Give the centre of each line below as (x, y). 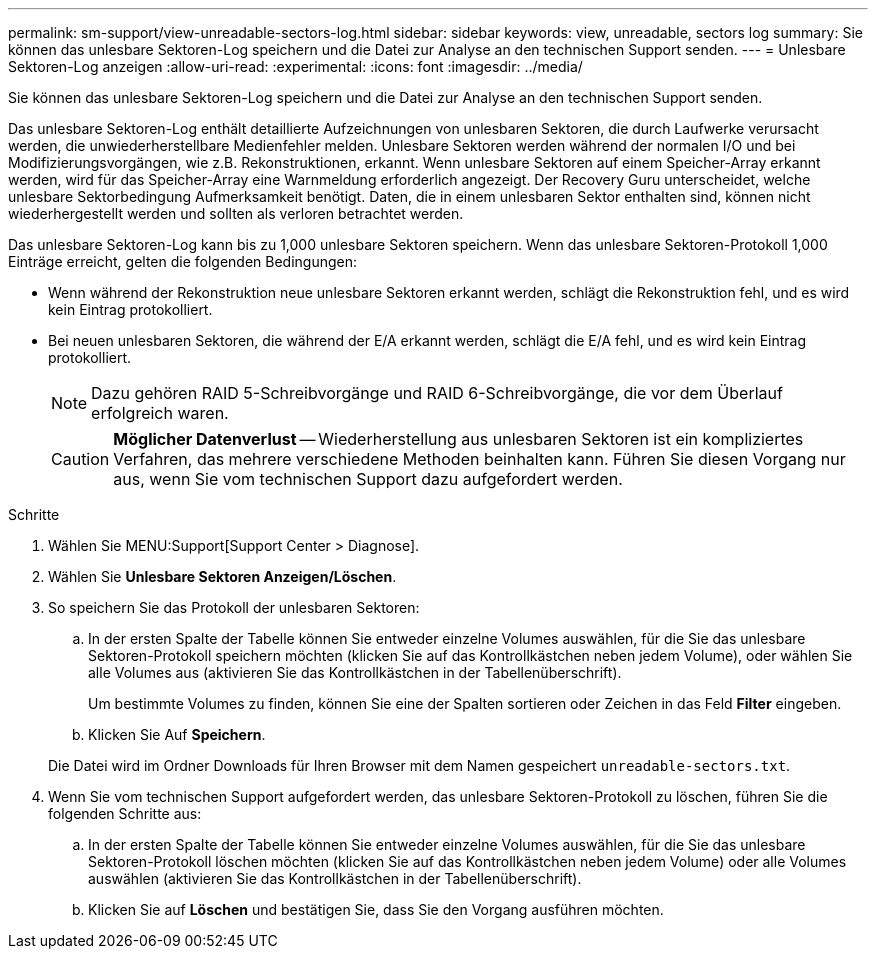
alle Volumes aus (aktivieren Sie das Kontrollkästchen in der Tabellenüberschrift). (355, 672)
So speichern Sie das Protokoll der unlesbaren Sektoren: (234, 607)
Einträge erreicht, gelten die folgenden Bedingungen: (183, 261)
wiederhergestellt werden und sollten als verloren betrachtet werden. (236, 213)
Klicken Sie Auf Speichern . (177, 734)
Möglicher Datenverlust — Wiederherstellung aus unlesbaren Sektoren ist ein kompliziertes (458, 439)
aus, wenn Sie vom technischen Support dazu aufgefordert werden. (368, 479)
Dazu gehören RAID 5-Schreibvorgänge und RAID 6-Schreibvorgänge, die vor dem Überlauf (437, 393)
